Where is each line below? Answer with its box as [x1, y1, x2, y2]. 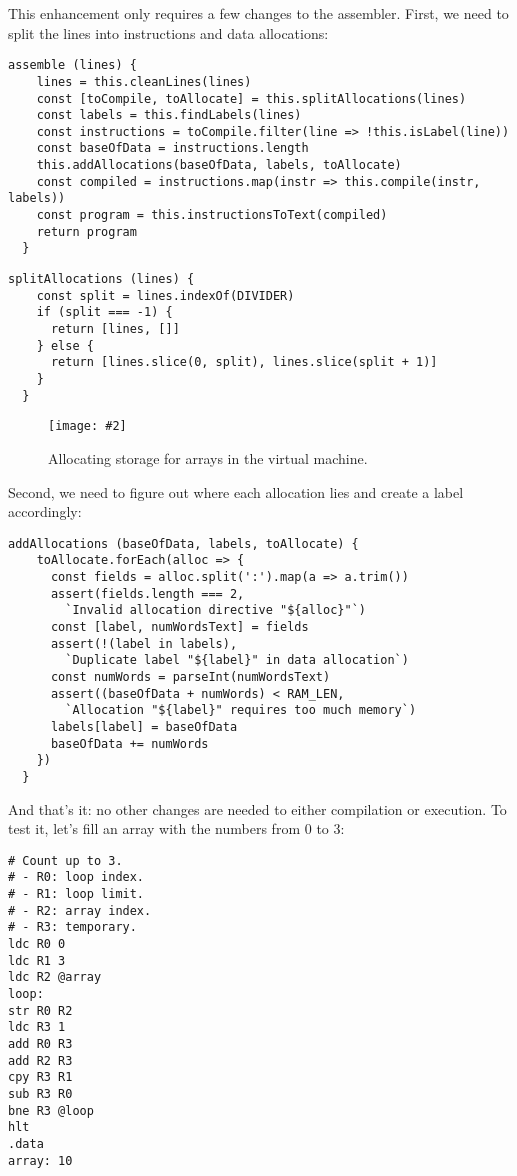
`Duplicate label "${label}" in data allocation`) [65, 653, 409, 668]
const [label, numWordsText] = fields [50, 620, 309, 635]
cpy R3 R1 [8, 1070, 73, 1085]
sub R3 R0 [8, 1086, 73, 1101]
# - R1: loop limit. [8, 887, 145, 902]
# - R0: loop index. [8, 870, 145, 885]
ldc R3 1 [8, 1020, 66, 1035]
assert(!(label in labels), [50, 636, 238, 651]
